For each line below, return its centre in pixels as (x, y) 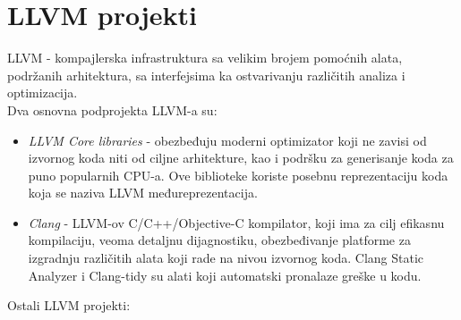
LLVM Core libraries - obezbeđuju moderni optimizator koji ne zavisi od (227, 140)
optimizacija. (43, 93)
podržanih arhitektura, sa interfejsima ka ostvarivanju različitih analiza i (206, 75)
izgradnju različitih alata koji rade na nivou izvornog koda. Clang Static (226, 258)
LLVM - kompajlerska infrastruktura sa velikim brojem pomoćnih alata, (205, 58)
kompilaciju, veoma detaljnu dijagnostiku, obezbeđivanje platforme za (219, 240)
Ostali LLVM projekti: (69, 305)
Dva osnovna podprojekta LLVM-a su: (112, 109)
